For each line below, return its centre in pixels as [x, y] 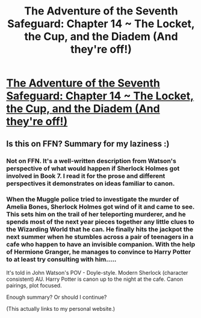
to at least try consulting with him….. [61, 260]
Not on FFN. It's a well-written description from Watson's [91, 161]
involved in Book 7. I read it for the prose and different [86, 176]
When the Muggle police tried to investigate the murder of [93, 200]
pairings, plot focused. [34, 285]
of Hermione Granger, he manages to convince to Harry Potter [99, 252]
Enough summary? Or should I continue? [57, 297]
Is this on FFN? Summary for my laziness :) [88, 143]
